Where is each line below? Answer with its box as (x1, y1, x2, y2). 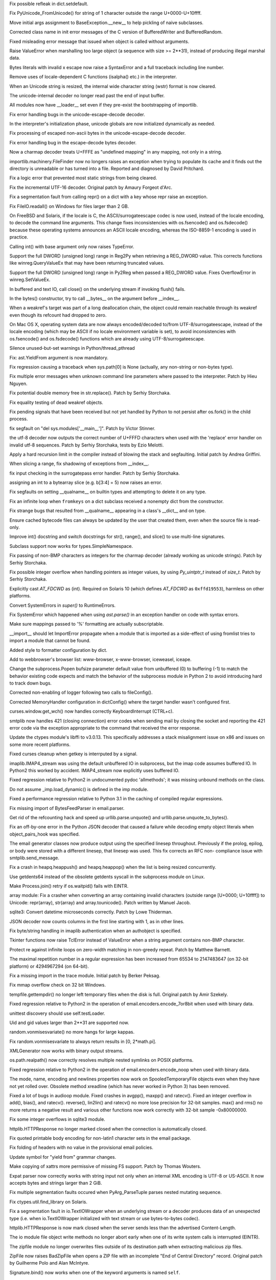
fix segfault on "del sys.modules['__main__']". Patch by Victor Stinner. (9, 425, 156, 431)
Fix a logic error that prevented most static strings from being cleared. (9, 175, 157, 181)
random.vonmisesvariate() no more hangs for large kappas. (9, 1029, 135, 1035)
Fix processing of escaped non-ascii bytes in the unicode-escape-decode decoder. (9, 130, 186, 136)
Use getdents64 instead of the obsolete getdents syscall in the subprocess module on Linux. (9, 873, 205, 880)
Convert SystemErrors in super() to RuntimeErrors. (9, 602, 116, 608)
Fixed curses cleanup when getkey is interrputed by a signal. (9, 751, 137, 757)
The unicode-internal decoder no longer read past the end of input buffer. (9, 92, 165, 98)
